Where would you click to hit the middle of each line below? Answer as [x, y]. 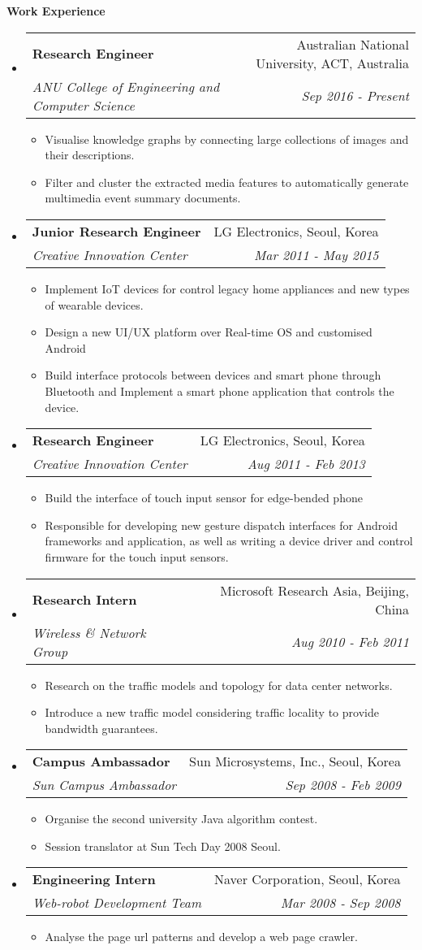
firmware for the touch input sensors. [137, 556]
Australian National [353, 44]
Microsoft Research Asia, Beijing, [314, 590]
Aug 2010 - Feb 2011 [350, 642]
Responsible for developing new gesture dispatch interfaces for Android [221, 525]
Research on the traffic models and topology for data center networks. [219, 685]
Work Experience [56, 11]
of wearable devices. [94, 304]
